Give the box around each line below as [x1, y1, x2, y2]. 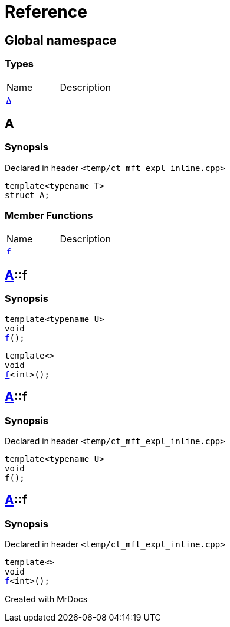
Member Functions [5, 209, 93, 222]
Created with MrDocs [5, 594, 88, 605]
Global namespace [5, 32, 117, 48]
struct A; [5, 190, 50, 200]
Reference [5, 2, 87, 22]
